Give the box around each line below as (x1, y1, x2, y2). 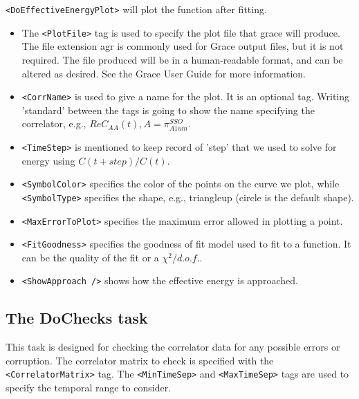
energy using (21, 153, 75, 167)
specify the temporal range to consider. (6, 380, 172, 395)
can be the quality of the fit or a (21, 250, 159, 264)
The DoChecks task (6, 307, 148, 328)
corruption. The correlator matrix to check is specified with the (6, 353, 274, 367)
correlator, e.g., (21, 116, 86, 131)
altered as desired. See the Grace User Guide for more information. (21, 66, 306, 80)
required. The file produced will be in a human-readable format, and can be (21, 52, 343, 66)
